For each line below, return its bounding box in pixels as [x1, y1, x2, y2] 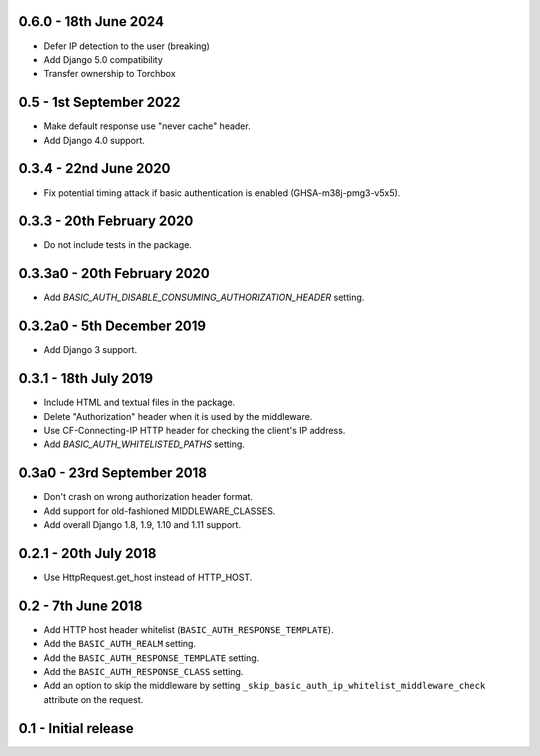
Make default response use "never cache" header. [43, 120, 251, 132]
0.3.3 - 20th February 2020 [18, 213, 194, 230]
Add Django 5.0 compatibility [43, 53, 164, 65]
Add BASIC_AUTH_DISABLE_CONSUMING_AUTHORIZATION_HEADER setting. [43, 291, 365, 304]
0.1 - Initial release [18, 720, 134, 737]
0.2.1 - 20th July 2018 [18, 545, 157, 562]
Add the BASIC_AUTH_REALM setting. [43, 638, 197, 650]
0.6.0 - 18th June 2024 [18, 13, 165, 30]
